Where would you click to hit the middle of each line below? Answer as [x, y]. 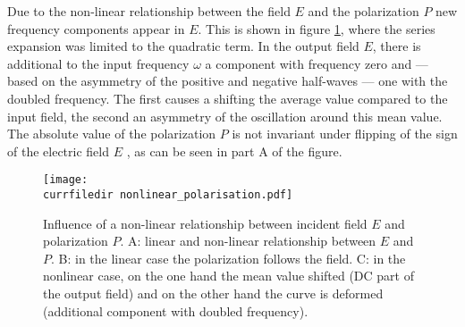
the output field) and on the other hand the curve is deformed [213, 293]
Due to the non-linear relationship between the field [149, 11]
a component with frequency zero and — [317, 63]
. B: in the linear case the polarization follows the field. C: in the [228, 258]
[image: [66, 180]
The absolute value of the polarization [112, 134]
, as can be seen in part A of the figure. [234, 151]
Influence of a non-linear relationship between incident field [205, 223]
